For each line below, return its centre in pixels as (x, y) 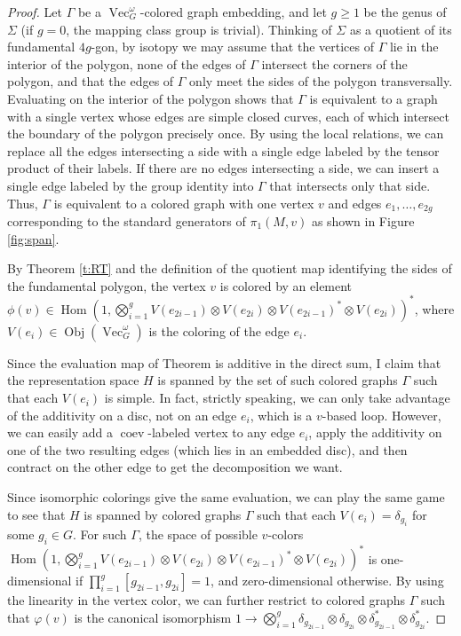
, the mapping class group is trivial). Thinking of (199, 29)
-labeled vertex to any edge (221, 432)
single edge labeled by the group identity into (131, 185)
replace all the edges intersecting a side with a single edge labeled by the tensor (223, 150)
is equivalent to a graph (374, 98)
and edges (355, 203)
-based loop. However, (382, 415)
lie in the (414, 47)
